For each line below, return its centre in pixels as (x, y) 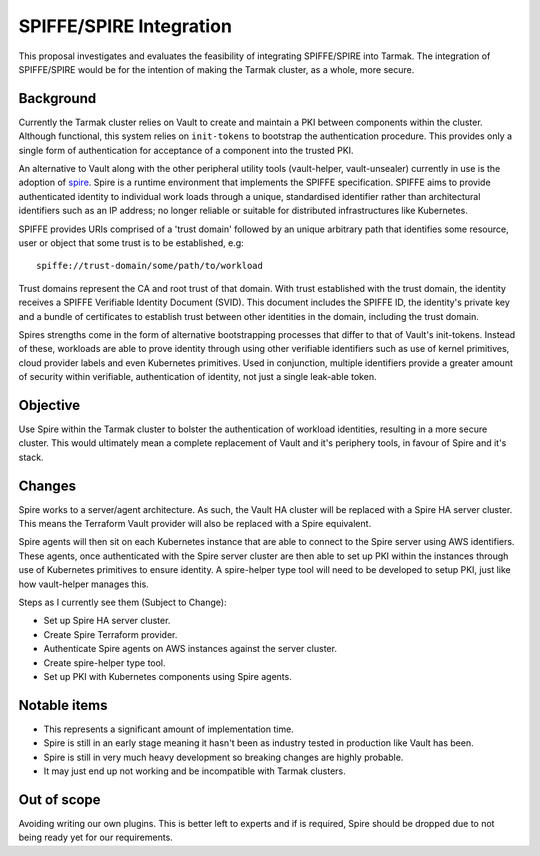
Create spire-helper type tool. (104, 662)
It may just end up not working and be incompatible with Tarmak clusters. (194, 771)
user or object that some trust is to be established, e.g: (131, 242)
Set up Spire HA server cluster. (107, 621)
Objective (49, 405)
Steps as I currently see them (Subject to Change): (122, 602)
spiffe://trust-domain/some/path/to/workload (150, 266)
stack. (31, 457)
